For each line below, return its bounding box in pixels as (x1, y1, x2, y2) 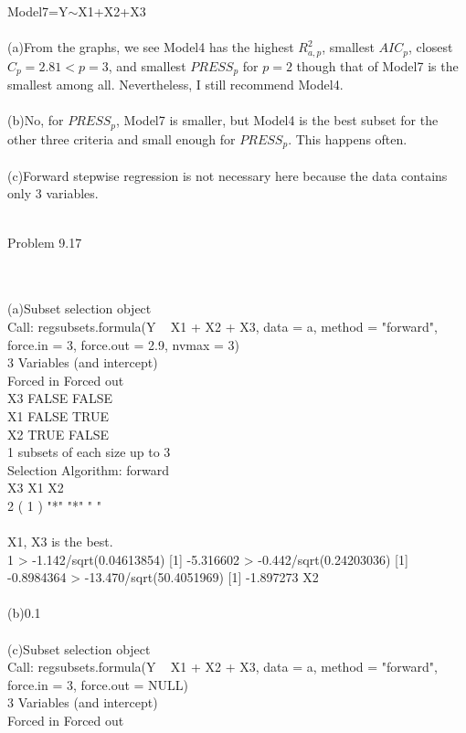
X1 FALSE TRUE (7, 406, 110, 425)
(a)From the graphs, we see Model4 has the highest (7, 37, 294, 57)
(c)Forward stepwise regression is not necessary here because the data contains (7, 165, 448, 185)
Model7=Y (7, 2, 69, 20)
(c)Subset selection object (7, 639, 151, 658)
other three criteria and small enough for (7, 129, 236, 148)
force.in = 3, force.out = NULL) (7, 675, 189, 694)
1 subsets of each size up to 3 (7, 442, 171, 462)
